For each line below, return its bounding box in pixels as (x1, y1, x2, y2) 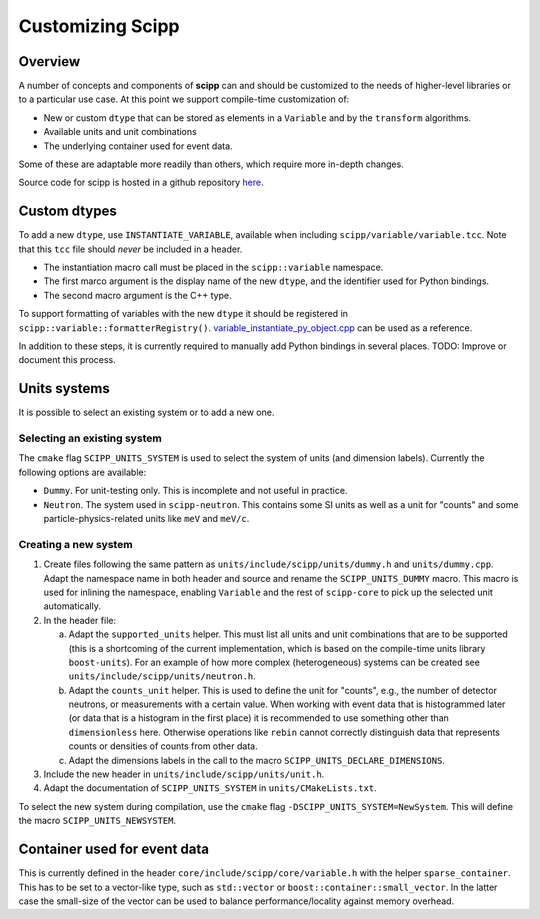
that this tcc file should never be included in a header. (18, 243, 243, 255)
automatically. (43, 600, 102, 612)
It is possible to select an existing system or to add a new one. (18, 406, 275, 419)
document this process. (18, 354, 117, 366)
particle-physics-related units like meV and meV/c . (43, 513, 250, 525)
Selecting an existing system (18, 431, 162, 445)
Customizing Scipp (18, 15, 180, 37)
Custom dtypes (18, 203, 117, 220)
